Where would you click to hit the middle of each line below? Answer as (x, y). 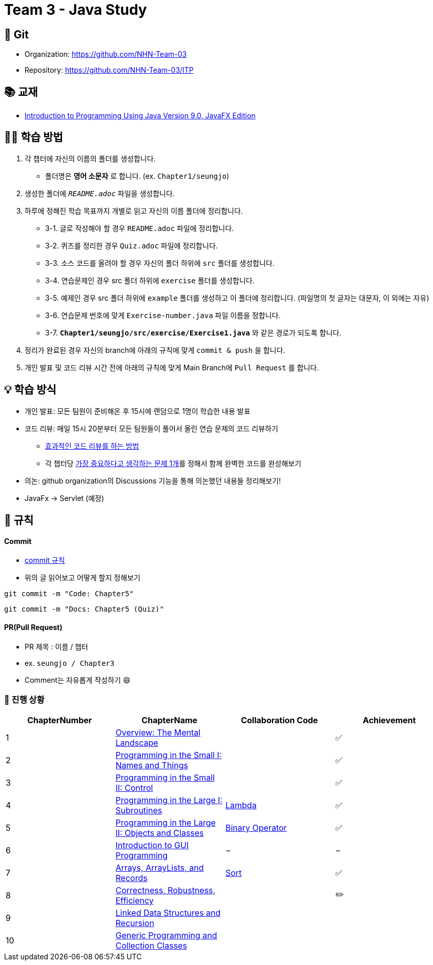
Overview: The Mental (158, 733)
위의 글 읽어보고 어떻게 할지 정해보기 (83, 578)
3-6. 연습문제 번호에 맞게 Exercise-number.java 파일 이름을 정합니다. (163, 315)
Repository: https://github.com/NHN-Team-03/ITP (109, 70)
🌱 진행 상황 (24, 699)
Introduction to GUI (152, 845)
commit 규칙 (45, 560)
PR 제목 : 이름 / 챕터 (56, 646)
